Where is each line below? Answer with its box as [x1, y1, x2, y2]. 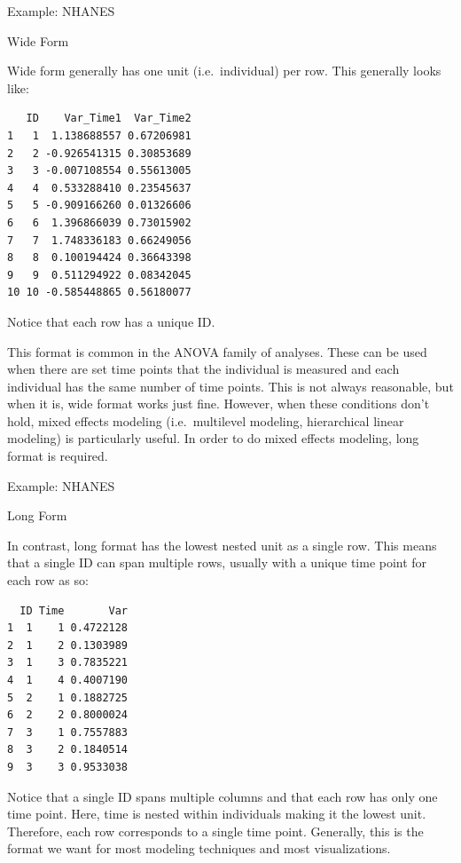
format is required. [7, 447, 108, 465]
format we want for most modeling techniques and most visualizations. [7, 839, 391, 858]
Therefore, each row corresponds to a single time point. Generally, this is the [7, 821, 424, 840]
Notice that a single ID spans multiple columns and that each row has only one [7, 787, 438, 805]
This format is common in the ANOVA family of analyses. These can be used [7, 342, 427, 360]
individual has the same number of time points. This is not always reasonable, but [7, 376, 454, 395]
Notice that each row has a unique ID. [7, 312, 215, 330]
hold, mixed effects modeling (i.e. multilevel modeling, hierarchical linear [7, 411, 404, 430]
